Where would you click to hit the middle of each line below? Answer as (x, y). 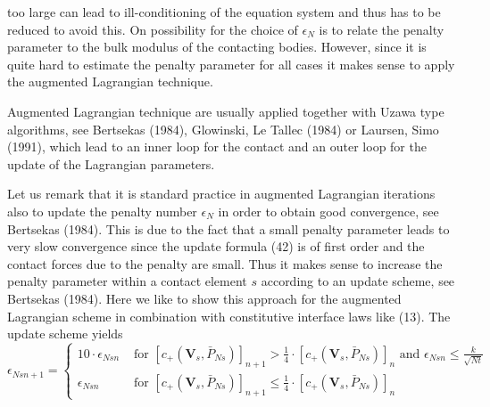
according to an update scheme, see (358, 281)
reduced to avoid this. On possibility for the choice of (153, 29)
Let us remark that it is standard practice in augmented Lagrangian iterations (221, 194)
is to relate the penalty (382, 29)
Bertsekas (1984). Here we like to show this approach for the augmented (204, 298)
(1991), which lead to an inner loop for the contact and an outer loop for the (217, 147)
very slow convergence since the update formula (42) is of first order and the (216, 246)
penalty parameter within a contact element (127, 281)
